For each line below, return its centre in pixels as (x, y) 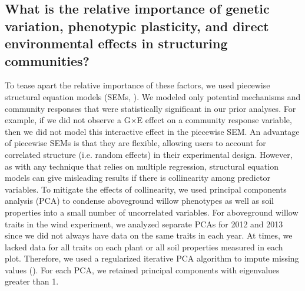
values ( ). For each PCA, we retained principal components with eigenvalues (142, 269)
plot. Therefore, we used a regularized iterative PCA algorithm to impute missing (152, 258)
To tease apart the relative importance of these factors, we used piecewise (137, 85)
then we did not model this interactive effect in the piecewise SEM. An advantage (152, 131)
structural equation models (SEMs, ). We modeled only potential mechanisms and (153, 96)
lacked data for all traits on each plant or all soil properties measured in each (144, 247)
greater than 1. (32, 281)
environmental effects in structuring (116, 43)
